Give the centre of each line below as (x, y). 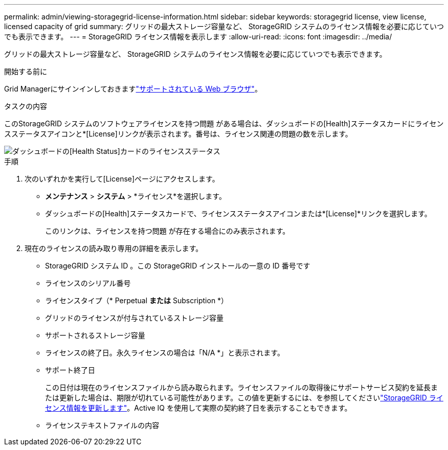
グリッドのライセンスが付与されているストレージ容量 (135, 318)
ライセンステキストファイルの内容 (102, 425)
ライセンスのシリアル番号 (88, 283)
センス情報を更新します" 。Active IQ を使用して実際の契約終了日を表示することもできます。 (198, 408)
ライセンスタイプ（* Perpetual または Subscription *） (137, 300)
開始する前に (26, 71)
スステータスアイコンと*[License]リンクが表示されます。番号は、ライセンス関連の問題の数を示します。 (178, 134)
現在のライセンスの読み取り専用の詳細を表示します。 (114, 248)
